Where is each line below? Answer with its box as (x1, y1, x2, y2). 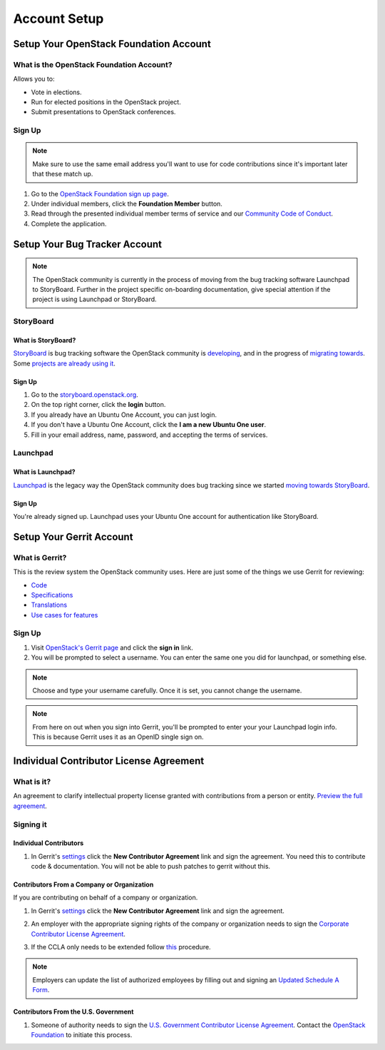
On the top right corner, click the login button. (31, 400, 166, 409)
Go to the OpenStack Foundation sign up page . (31, 189, 169, 198)
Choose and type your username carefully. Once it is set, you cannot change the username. (32, 686, 302, 695)
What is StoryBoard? (13, 335, 76, 344)
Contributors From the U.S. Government (13, 1007, 134, 1016)
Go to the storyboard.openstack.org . (31, 390, 138, 399)
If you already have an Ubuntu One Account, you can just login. (31, 410, 217, 419)
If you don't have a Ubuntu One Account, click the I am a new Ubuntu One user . (31, 420, 267, 429)
